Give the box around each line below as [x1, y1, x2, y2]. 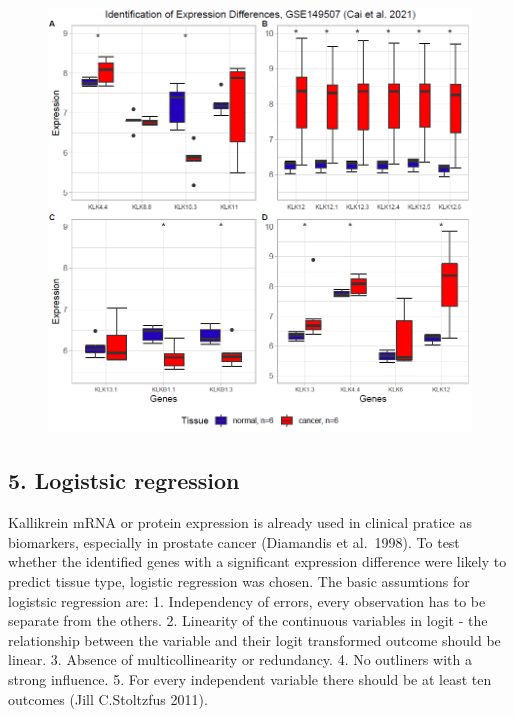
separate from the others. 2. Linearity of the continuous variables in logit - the [8, 610, 488, 631]
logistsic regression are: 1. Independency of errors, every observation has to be [8, 590, 486, 611]
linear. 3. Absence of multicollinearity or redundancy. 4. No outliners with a [8, 649, 472, 670]
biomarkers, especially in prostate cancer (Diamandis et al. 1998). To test [8, 531, 460, 552]
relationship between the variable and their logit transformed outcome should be [8, 629, 501, 650]
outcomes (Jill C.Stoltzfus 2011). [8, 688, 208, 709]
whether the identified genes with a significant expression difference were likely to [8, 551, 507, 572]
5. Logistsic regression [8, 465, 240, 496]
